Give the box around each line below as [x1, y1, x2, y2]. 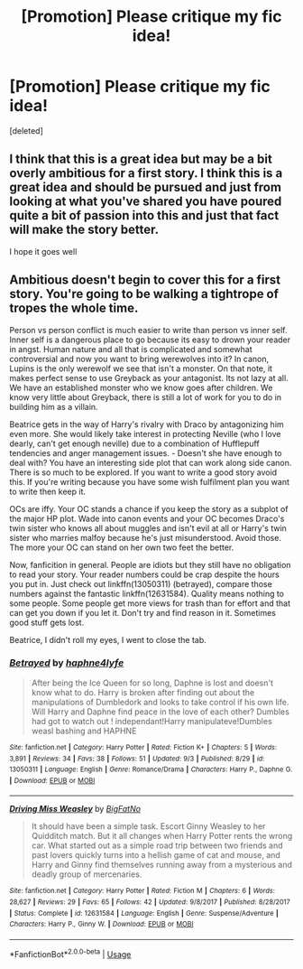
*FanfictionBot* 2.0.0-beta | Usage [9, 947, 132, 959]
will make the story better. [9, 222, 160, 238]
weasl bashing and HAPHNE [31, 725, 137, 736]
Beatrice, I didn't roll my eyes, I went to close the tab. [9, 634, 207, 645]
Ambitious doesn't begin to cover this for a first [9, 273, 281, 288]
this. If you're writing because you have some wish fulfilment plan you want [9, 476, 290, 487]
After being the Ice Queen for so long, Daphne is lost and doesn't [31, 677, 273, 688]
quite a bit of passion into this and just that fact [9, 208, 280, 223]
